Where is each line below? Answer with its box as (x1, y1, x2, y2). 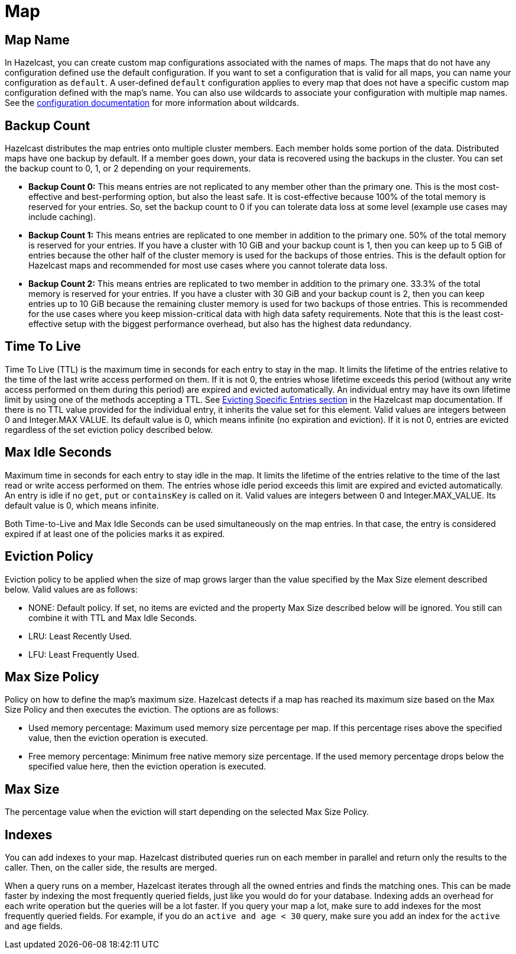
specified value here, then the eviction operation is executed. (28, 761, 267, 772)
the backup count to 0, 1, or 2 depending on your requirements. (5, 163, 251, 174)
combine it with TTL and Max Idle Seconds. (28, 612, 197, 623)
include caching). (28, 212, 96, 222)
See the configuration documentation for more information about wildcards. (5, 98, 299, 108)
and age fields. (5, 921, 63, 932)
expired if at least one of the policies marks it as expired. (5, 528, 225, 539)
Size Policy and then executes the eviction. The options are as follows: (5, 704, 279, 715)
